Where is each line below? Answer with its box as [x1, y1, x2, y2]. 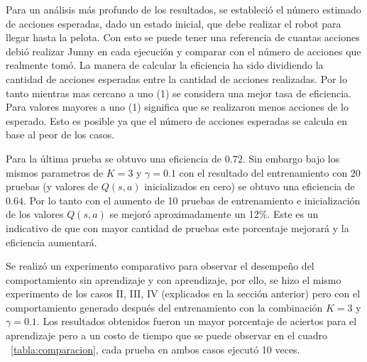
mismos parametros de [6, 165, 104, 180]
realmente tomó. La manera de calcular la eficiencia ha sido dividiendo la [6, 57, 324, 72]
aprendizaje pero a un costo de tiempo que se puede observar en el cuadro [6, 328, 328, 343]
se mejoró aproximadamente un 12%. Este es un [109, 207, 319, 221]
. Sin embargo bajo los [242, 150, 340, 165]
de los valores [6, 207, 64, 221]
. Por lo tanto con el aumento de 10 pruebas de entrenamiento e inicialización [23, 192, 361, 207]
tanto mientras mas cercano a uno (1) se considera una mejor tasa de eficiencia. [6, 85, 351, 100]
